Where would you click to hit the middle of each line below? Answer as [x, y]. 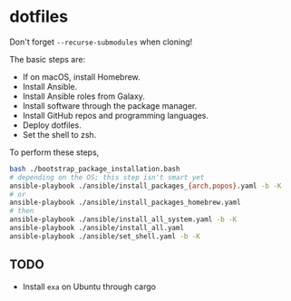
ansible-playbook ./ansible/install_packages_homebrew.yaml [126, 203]
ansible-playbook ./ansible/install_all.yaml [97, 228]
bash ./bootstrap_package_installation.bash [95, 169]
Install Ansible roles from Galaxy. [83, 96]
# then [22, 211]
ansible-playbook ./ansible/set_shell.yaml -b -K [105, 236]
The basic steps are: [48, 59]
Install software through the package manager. [110, 105]
